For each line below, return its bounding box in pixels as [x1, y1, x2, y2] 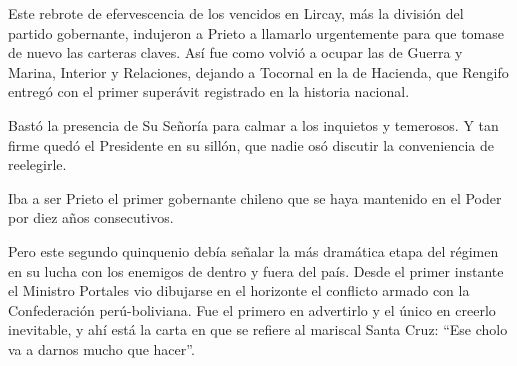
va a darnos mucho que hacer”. [8, 338, 195, 359]
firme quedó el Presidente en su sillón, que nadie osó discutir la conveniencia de [8, 134, 495, 155]
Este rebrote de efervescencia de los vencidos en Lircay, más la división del [8, 3, 464, 23]
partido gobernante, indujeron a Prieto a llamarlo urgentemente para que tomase [8, 22, 505, 43]
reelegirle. [8, 154, 67, 175]
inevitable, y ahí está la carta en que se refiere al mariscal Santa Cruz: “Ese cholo [8, 319, 508, 340]
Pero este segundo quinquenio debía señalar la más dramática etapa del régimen [8, 240, 499, 261]
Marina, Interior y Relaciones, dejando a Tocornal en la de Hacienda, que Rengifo [8, 61, 509, 82]
